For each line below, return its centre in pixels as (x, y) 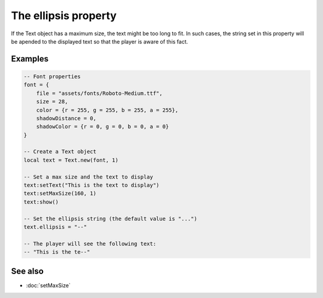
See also (28, 271)
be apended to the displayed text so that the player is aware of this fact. (100, 41)
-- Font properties (52, 76)
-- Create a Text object (60, 152)
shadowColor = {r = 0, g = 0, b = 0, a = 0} (103, 127)
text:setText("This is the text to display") (92, 185)
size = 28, (52, 102)
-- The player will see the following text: (90, 244)
